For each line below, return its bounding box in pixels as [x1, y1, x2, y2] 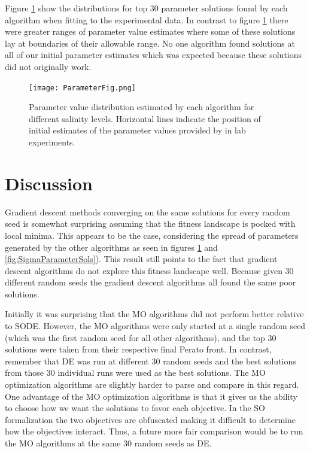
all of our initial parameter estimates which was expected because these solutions [5, 48, 302, 61]
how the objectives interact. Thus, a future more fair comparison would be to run [5, 425, 303, 437]
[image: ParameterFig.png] [29, 83, 136, 92]
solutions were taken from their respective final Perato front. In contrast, [5, 343, 272, 355]
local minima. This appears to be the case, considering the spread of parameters [5, 229, 299, 241]
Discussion [5, 171, 93, 195]
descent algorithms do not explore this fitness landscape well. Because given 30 [5, 264, 294, 276]
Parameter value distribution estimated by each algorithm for [29, 101, 254, 113]
